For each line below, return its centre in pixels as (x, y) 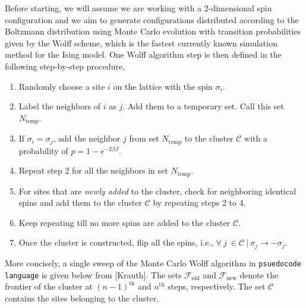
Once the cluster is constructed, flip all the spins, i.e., (116, 242)
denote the (259, 274)
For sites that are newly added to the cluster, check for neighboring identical (157, 191)
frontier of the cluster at (49, 286)
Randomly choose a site (62, 86)
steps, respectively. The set (217, 286)
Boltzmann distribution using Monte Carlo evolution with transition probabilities (153, 31)
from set (144, 138)
